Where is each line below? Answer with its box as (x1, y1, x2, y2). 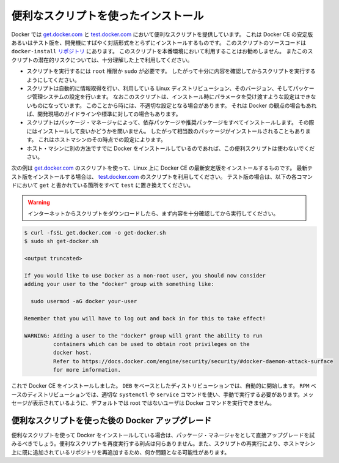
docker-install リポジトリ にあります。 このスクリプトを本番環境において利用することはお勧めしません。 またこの (11, 48, 308, 55)
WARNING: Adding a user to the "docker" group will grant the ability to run (24, 332, 263, 339)
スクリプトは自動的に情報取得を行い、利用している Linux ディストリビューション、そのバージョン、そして (26, 85, 293, 92)
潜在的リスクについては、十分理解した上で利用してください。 (37, 56, 193, 64)
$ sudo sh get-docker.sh (24, 238, 99, 245)
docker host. (53, 349, 92, 356)
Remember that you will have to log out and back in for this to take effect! (24, 315, 266, 322)
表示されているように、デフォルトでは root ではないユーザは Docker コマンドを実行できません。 (32, 399, 275, 407)
